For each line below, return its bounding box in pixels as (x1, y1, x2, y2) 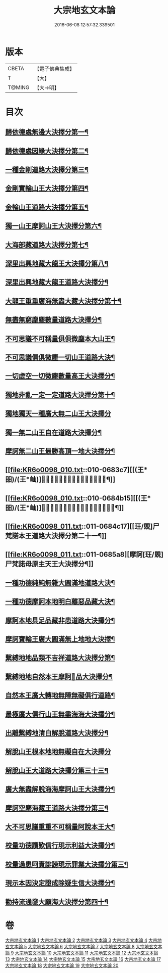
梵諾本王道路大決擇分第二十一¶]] (5, 532, 107, 540)
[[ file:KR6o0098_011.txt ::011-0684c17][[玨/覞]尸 (5, 522, 160, 531)
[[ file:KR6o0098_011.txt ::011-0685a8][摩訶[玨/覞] (5, 550, 163, 559)
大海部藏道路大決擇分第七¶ (5, 241, 89, 249)
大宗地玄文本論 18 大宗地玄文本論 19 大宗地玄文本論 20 (5, 962, 119, 968)
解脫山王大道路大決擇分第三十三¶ (5, 766, 109, 775)
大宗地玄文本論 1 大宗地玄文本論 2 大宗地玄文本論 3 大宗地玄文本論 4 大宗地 (5, 937, 162, 943)
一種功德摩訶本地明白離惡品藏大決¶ (5, 597, 115, 606)
